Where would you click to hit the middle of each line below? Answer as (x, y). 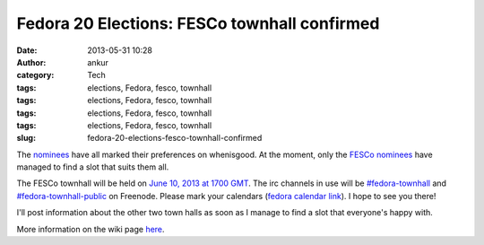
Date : (27, 50)
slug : (26, 138)
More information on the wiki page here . (91, 229)
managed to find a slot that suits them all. (93, 167)
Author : (31, 62)
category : (35, 75)
